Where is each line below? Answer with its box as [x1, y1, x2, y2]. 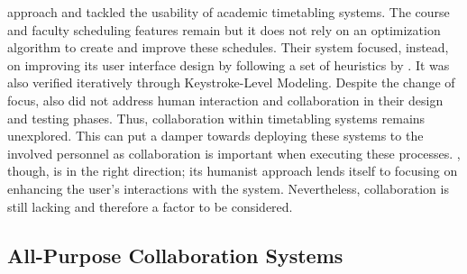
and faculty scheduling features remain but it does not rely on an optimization [7, 20, 441, 39]
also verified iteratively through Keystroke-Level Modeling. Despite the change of [7, 73, 455, 92]
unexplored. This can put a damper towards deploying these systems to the [7, 126, 424, 145]
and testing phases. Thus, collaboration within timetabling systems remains [7, 108, 426, 127]
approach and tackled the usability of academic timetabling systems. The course [7, 3, 450, 21]
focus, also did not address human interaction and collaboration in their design [7, 90, 444, 109]
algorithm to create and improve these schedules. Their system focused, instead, [7, 38, 449, 57]
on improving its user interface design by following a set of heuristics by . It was [7, 55, 450, 74]
